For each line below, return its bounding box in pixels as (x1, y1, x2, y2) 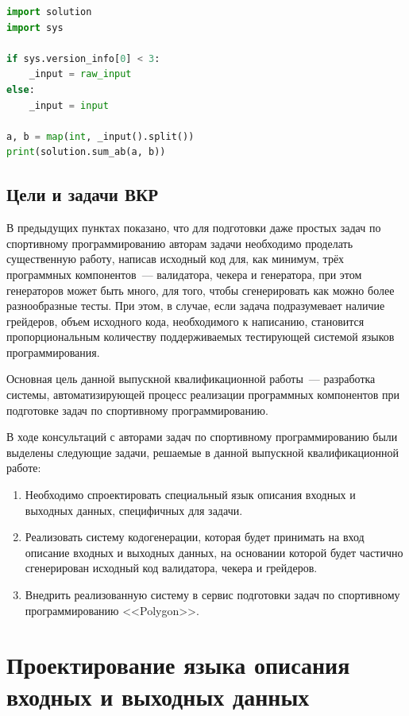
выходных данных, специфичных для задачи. (25, 501, 243, 518)
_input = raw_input (29, 68, 132, 80)
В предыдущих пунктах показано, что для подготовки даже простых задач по (6, 219, 381, 236)
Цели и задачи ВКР (6, 182, 158, 207)
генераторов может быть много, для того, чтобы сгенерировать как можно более (6, 281, 395, 298)
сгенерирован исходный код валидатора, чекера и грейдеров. (25, 559, 318, 576)
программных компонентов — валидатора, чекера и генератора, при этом (6, 265, 362, 282)
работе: (6, 459, 41, 476)
